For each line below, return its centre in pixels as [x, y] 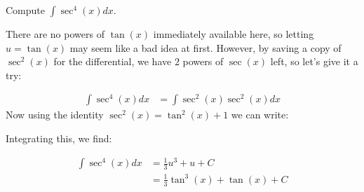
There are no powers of [55, 34]
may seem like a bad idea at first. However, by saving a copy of [205, 47]
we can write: [260, 115]
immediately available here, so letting [234, 34]
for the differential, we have [113, 61]
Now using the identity [55, 115]
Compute [25, 10]
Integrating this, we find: [59, 138]
